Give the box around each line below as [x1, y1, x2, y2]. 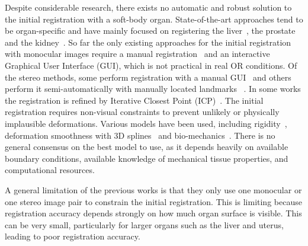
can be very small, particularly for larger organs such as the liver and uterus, [5, 218, 284, 231]
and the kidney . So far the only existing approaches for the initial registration [5, 36, 291, 48]
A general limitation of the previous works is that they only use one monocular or [5, 183, 302, 196]
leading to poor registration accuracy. [5, 230, 140, 242]
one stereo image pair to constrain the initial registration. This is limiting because [5, 195, 302, 207]
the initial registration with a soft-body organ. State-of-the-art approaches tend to [5, 12, 303, 25]
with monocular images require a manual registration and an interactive [5, 47, 270, 60]
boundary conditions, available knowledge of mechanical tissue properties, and [5, 152, 288, 164]
